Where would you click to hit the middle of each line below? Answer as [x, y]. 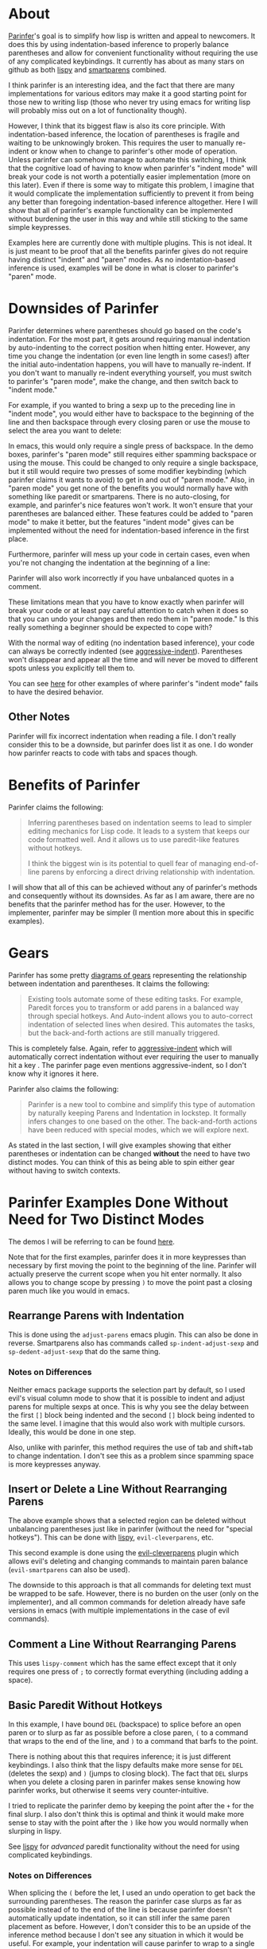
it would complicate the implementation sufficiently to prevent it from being [131, 193]
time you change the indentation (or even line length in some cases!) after [129, 355]
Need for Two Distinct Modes [106, 1219]
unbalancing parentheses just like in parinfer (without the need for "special [130, 1529]
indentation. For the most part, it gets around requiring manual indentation [129, 339]
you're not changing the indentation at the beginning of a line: [109, 562]
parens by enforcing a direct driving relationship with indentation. [148, 872]
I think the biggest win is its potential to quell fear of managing [130, 863]
